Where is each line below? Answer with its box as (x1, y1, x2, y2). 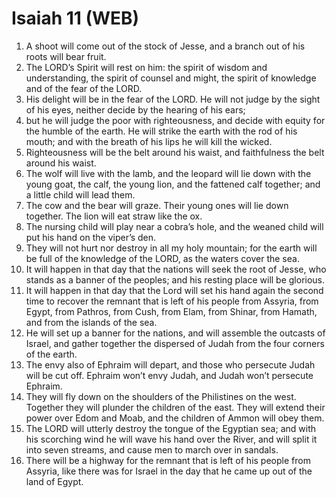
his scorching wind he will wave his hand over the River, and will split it (25, 433, 318, 445)
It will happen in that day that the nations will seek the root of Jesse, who (25, 263, 327, 275)
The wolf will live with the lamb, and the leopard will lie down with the (25, 167, 312, 179)
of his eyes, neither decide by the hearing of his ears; (25, 103, 246, 116)
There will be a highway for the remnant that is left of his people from (25, 454, 311, 466)
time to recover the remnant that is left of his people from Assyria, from (25, 295, 319, 307)
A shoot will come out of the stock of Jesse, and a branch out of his (25, 40, 306, 52)
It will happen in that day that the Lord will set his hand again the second (25, 284, 324, 296)
